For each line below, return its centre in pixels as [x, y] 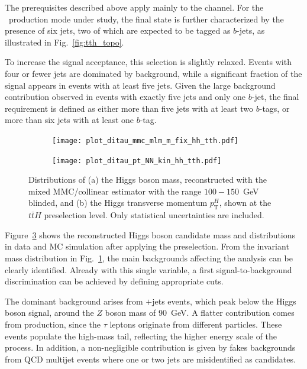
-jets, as [251, 30]
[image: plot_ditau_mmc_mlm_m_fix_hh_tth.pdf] [145, 140]
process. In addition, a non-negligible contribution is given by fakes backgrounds [150, 347]
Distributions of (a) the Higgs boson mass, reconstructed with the [148, 179]
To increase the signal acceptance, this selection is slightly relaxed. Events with [148, 62]
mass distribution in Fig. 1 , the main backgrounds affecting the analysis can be [149, 258]
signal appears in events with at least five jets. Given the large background [140, 85]
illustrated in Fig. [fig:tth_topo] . [64, 42]
